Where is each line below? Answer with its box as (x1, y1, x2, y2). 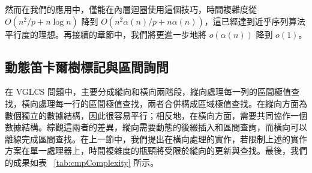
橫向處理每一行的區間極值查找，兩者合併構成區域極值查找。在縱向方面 (21, 97, 299, 109)
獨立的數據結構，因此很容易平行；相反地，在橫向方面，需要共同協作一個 (21, 109, 307, 121)
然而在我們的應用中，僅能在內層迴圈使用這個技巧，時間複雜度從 (5, 3, 257, 15)
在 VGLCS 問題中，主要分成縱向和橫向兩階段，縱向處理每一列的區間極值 (5, 85, 292, 98)
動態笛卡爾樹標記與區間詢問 (5, 57, 169, 76)
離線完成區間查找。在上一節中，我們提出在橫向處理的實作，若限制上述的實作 (5, 132, 307, 145)
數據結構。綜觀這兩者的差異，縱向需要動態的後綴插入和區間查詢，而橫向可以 (5, 121, 307, 133)
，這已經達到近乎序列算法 (204, 14, 305, 27)
